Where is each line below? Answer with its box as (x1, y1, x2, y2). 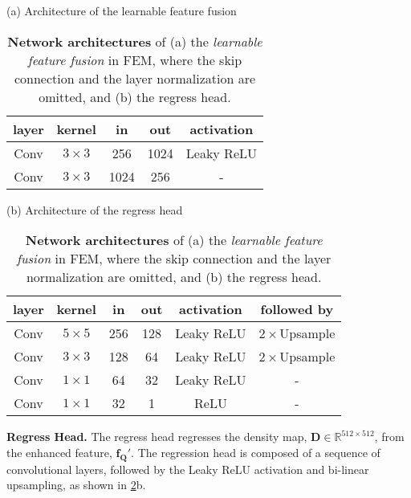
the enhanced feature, (6, 443, 112, 460)
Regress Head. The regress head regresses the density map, (6, 428, 307, 445)
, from (374, 428, 405, 445)
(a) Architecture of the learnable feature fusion (6, 2, 237, 18)
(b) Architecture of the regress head (6, 201, 183, 218)
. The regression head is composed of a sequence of (131, 443, 380, 460)
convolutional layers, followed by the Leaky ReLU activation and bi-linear (6, 460, 369, 477)
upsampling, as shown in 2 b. (6, 476, 146, 493)
